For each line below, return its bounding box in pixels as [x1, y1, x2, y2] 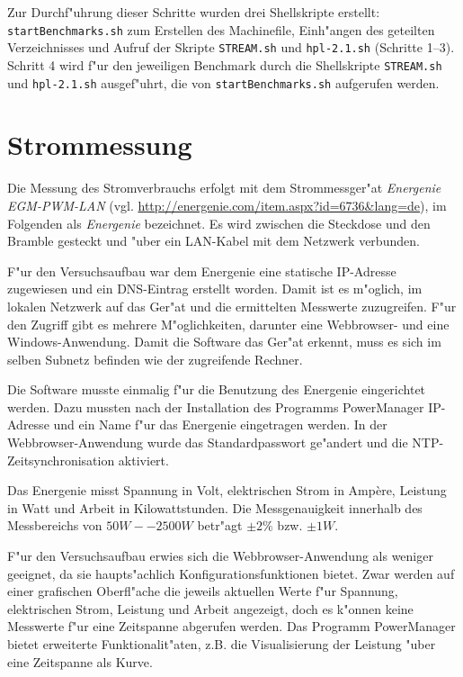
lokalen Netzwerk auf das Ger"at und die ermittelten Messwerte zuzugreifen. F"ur [7, 296, 457, 315]
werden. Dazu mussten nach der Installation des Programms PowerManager [7, 397, 424, 416]
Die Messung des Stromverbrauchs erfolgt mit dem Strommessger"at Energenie [7, 178, 441, 197]
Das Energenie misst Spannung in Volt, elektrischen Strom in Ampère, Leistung [7, 481, 447, 500]
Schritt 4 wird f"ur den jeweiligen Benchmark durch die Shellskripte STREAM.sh [7, 55, 442, 74]
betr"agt [197, 516, 243, 535]
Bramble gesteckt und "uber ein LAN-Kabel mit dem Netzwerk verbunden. [7, 231, 420, 250]
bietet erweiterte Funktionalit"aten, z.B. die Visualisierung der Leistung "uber [7, 635, 436, 653]
